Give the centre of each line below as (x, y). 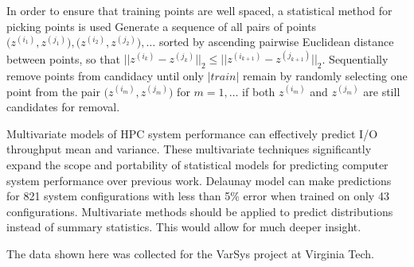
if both (259, 91)
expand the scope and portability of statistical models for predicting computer (197, 165)
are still (382, 91)
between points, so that (63, 58)
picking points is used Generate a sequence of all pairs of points (162, 26)
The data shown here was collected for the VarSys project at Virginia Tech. (191, 254)
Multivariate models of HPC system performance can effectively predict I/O (192, 133)
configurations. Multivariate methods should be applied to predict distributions (200, 211)
